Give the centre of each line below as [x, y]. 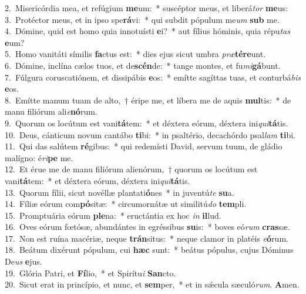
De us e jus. [23, 261]
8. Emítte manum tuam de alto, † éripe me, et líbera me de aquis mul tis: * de [148, 100]
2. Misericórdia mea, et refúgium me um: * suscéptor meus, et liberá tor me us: [146, 8]
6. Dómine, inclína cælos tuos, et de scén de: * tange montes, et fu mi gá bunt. [143, 65]
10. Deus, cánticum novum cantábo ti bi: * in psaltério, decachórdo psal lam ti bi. [150, 134]
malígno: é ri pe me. [39, 157]
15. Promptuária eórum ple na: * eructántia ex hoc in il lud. [113, 215]
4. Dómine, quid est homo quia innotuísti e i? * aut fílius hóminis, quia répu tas [147, 31]
